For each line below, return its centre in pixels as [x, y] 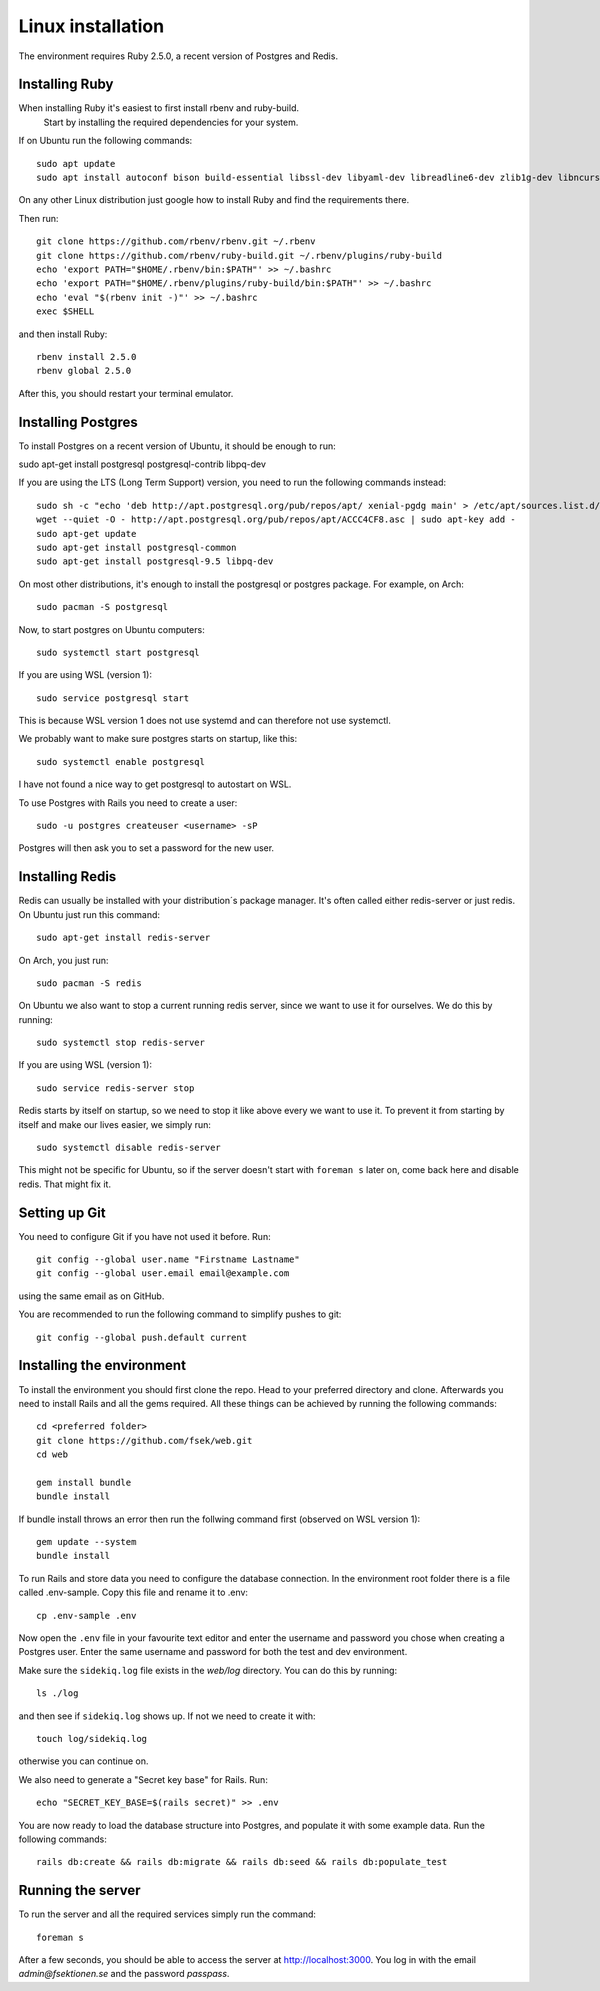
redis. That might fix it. [65, 1184]
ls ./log [57, 1693]
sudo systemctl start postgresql [118, 652]
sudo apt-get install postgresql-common [136, 547]
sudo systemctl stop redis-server [120, 1043]
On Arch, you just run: [63, 960]
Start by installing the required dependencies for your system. [171, 122]
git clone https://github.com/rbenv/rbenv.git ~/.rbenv [176, 241]
